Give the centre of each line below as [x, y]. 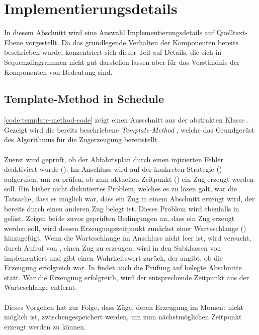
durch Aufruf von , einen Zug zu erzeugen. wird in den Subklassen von [113, 248]
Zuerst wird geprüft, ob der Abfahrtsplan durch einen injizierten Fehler [114, 159]
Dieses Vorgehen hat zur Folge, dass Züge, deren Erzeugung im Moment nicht [124, 307]
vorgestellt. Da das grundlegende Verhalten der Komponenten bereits [132, 42]
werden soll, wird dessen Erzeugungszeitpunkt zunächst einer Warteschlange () [125, 228]
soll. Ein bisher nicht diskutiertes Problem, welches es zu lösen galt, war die [121, 189]
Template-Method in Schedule [84, 99]
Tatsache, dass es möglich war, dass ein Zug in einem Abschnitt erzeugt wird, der [129, 199]
